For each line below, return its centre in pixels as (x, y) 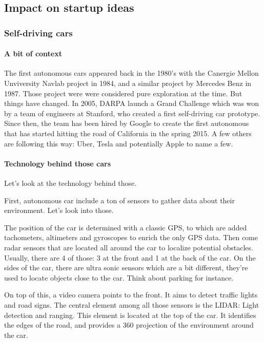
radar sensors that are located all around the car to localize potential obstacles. (129, 247)
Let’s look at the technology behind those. (70, 183)
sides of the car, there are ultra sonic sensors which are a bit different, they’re (126, 268)
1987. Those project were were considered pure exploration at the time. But (123, 93)
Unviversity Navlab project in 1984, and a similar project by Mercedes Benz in (128, 83)
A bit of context (33, 54)
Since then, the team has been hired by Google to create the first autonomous (127, 123)
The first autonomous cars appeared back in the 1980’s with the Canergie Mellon (131, 73)
